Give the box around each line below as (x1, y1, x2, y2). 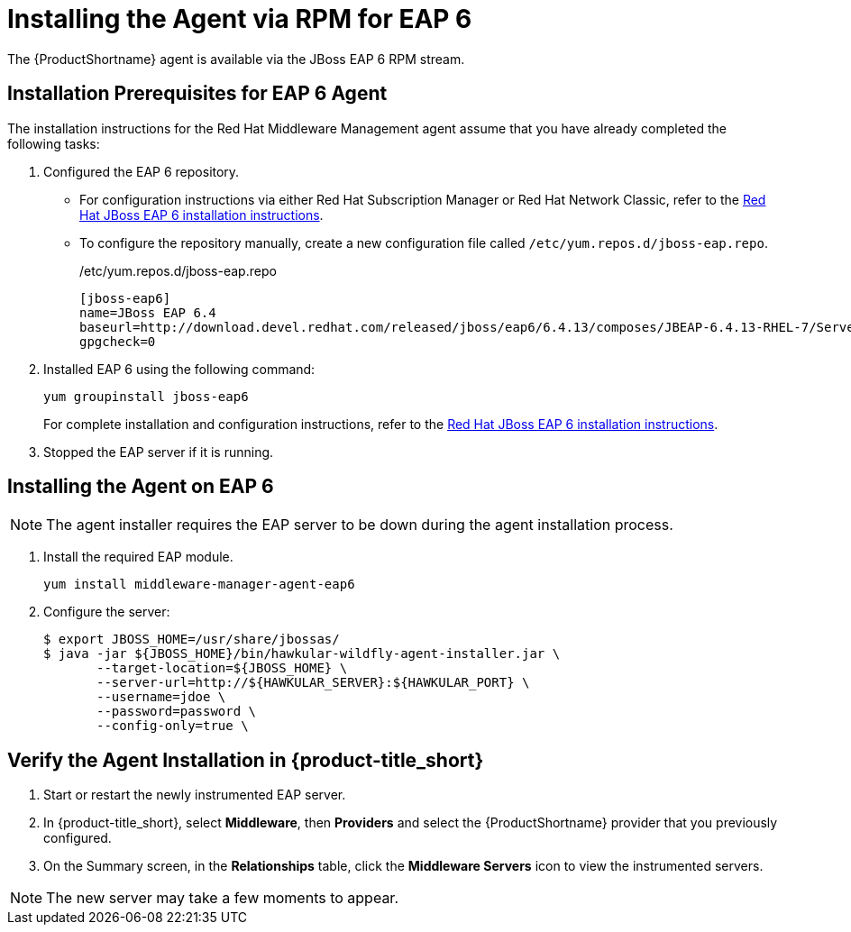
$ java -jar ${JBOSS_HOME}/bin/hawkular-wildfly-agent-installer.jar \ (43, 646, 561, 662)
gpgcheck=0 (79, 334, 156, 349)
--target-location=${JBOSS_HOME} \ (96, 661, 348, 676)
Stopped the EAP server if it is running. (43, 443, 274, 460)
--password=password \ (96, 704, 257, 719)
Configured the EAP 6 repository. (43, 163, 240, 179)
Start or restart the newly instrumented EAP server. (43, 787, 346, 803)
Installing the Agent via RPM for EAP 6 (7, 4, 472, 34)
